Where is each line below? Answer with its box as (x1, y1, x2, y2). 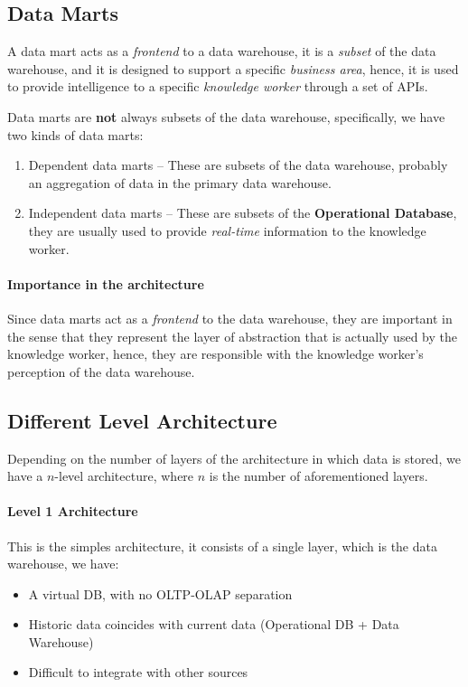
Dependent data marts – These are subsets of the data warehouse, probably (28, 155, 448, 174)
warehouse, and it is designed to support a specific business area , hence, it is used (7, 59, 459, 78)
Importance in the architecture (7, 274, 204, 293)
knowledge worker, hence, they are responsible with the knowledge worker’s (7, 344, 424, 363)
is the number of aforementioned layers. (209, 466, 428, 485)
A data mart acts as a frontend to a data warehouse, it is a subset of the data (7, 42, 436, 61)
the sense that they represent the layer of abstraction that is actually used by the (7, 326, 457, 345)
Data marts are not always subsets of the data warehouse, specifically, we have (7, 107, 445, 126)
